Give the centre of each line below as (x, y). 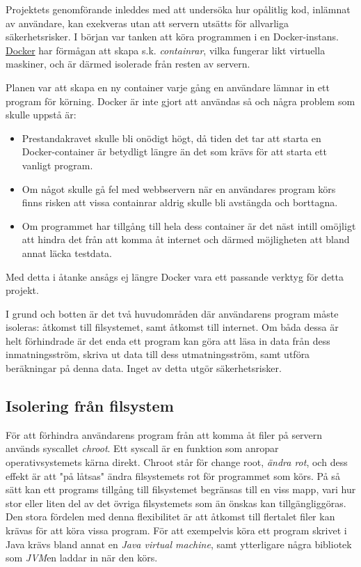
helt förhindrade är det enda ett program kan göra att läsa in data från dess (168, 340)
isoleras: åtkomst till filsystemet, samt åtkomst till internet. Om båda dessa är (172, 327)
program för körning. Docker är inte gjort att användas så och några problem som (180, 101)
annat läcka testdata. (67, 253)
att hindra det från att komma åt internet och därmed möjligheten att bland (186, 239)
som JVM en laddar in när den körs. (82, 558)
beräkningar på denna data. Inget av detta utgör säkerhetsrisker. (144, 368)
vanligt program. (57, 165)
